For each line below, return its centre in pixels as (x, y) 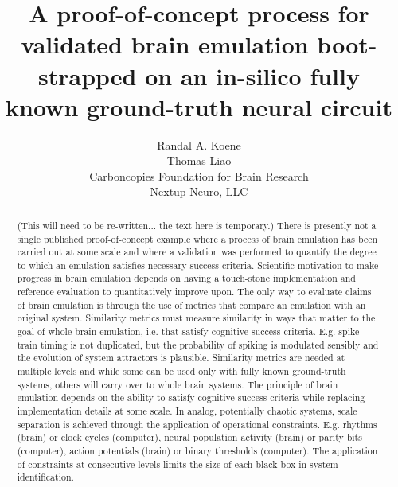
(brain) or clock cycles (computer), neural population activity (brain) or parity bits (189, 437)
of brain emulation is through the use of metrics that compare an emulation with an (191, 304)
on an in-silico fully (252, 75)
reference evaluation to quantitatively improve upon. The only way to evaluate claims (194, 292)
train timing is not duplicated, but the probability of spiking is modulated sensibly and (198, 344)
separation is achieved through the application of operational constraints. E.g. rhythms (197, 424)
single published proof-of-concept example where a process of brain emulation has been (197, 238)
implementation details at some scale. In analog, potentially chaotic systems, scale (187, 411)
